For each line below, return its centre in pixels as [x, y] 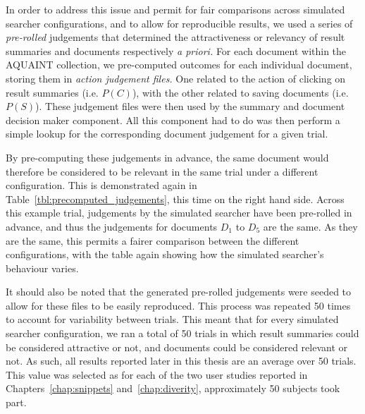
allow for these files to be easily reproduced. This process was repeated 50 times [178, 305]
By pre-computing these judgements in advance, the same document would [167, 157]
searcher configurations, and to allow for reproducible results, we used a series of [179, 23]
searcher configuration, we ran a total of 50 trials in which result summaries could [182, 333]
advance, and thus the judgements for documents [112, 226]
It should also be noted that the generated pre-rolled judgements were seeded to [179, 292]
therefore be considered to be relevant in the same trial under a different [162, 171]
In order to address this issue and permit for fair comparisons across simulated [175, 9]
